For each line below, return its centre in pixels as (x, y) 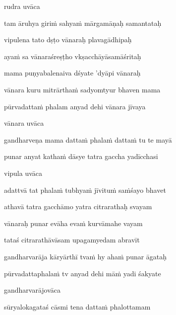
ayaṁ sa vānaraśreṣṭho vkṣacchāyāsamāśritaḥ (73, 56)
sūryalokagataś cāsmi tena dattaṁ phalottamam (77, 306)
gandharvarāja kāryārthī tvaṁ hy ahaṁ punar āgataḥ (86, 256)
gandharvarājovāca (32, 290)
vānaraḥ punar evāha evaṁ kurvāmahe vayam (73, 223)
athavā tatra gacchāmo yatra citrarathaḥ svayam (78, 206)
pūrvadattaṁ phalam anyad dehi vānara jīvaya (75, 106)
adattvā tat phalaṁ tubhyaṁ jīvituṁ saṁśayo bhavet (85, 190)
